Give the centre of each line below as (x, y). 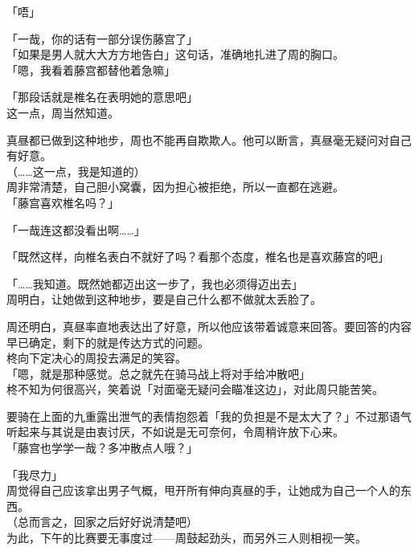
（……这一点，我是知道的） (76, 171)
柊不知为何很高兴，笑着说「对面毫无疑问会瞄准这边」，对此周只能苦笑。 (195, 389)
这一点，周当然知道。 (63, 112)
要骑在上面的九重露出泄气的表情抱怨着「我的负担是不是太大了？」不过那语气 (209, 416)
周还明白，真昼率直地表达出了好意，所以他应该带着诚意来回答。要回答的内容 (209, 326)
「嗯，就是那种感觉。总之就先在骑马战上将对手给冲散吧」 (158, 373)
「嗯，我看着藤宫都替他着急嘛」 (91, 69)
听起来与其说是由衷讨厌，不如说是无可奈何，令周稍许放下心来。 (175, 432)
